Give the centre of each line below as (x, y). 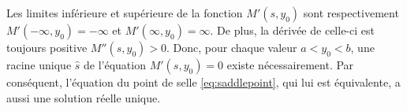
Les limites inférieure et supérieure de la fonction (125, 13)
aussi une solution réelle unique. (84, 97)
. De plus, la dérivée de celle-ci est (292, 30)
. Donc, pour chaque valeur (232, 47)
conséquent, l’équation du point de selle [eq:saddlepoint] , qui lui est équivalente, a (203, 82)
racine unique (39, 65)
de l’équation (115, 65)
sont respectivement (351, 13)
